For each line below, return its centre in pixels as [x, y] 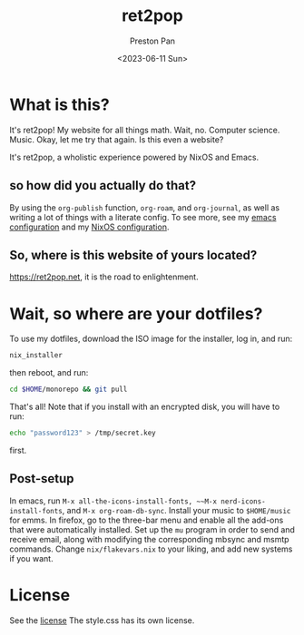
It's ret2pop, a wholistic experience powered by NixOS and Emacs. [134, 157]
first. [18, 450]
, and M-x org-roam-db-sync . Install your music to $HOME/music [177, 510]
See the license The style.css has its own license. [102, 620]
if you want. [31, 558]
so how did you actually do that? [103, 186]
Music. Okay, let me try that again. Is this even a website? [117, 139]
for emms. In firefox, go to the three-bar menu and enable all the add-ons [147, 520]
